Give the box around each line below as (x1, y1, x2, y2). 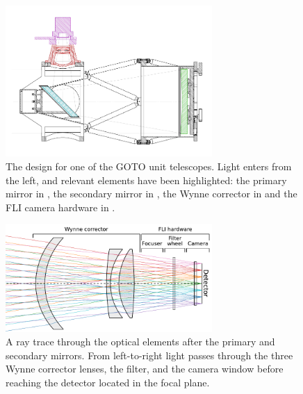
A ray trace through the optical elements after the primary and (6, 334, 275, 349)
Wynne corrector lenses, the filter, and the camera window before (6, 361, 284, 376)
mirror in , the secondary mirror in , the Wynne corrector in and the (6, 186, 297, 201)
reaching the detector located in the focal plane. (6, 375, 210, 390)
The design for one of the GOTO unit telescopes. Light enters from (6, 159, 292, 174)
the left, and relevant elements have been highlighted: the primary (6, 172, 287, 187)
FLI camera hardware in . (6, 199, 115, 214)
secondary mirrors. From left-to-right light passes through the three (6, 347, 293, 362)
